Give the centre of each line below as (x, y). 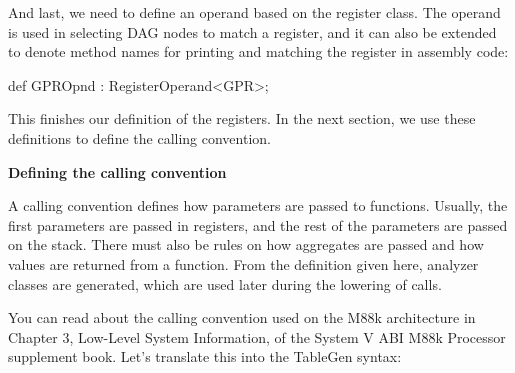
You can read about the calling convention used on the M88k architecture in (242, 317)
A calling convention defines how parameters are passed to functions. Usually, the (258, 205)
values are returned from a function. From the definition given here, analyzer (243, 263)
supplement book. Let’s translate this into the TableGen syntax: (205, 356)
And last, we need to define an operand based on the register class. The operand (254, 12)
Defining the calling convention (117, 171)
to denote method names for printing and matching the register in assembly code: (258, 51)
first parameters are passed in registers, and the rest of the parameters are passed (258, 224)
